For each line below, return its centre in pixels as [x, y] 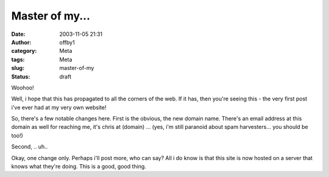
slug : [18, 68]
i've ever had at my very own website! [59, 107]
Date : [18, 34]
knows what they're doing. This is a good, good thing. [79, 167]
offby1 [67, 42]
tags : [18, 59]
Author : [21, 42]
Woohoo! [23, 88]
